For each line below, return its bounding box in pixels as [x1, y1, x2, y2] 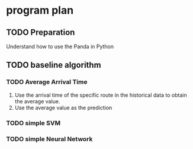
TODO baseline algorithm [6, 60, 102, 70]
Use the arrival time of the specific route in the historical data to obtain [14, 91, 188, 99]
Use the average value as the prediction [14, 104, 112, 111]
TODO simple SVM [6, 119, 61, 127]
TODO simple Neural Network [6, 135, 93, 143]
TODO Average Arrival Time [6, 78, 88, 86]
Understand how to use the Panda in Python [6, 43, 114, 50]
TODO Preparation [6, 27, 75, 37]
